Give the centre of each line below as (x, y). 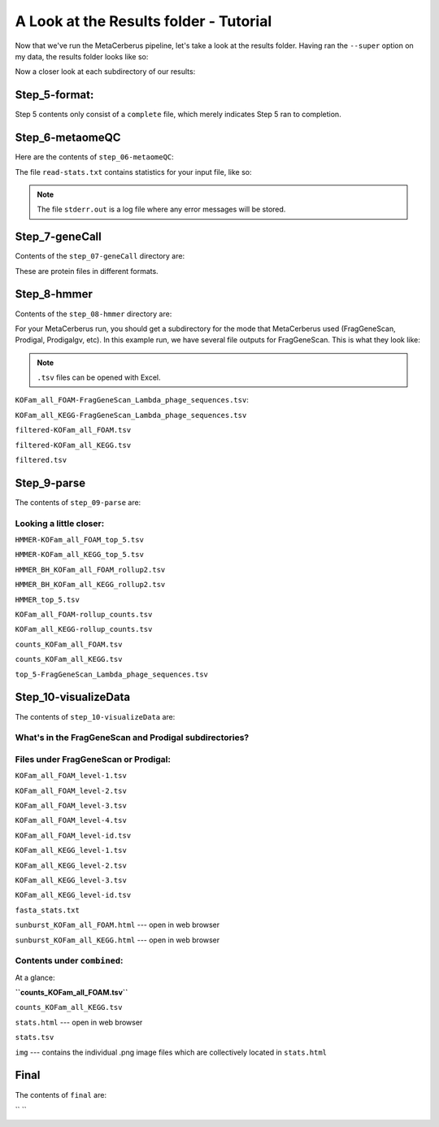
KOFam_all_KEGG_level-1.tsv (71, 851)
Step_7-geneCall (58, 237)
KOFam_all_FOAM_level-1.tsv (71, 776)
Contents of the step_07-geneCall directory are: (100, 256)
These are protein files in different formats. (87, 271)
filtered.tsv (41, 460)
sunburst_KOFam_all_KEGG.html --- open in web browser (117, 940)
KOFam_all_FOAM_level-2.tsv (71, 790)
